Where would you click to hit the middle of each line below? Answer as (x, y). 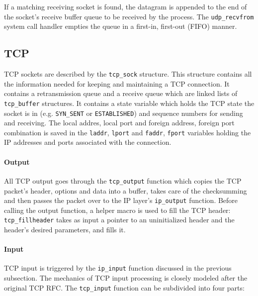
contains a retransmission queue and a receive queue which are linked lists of (121, 93)
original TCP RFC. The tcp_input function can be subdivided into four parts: (124, 287)
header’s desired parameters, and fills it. (65, 229)
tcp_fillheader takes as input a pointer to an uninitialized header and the (119, 220)
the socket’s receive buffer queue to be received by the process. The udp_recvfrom (129, 16)
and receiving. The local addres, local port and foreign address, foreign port (119, 123)
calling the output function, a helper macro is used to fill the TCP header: (117, 210)
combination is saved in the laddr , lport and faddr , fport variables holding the (128, 132)
